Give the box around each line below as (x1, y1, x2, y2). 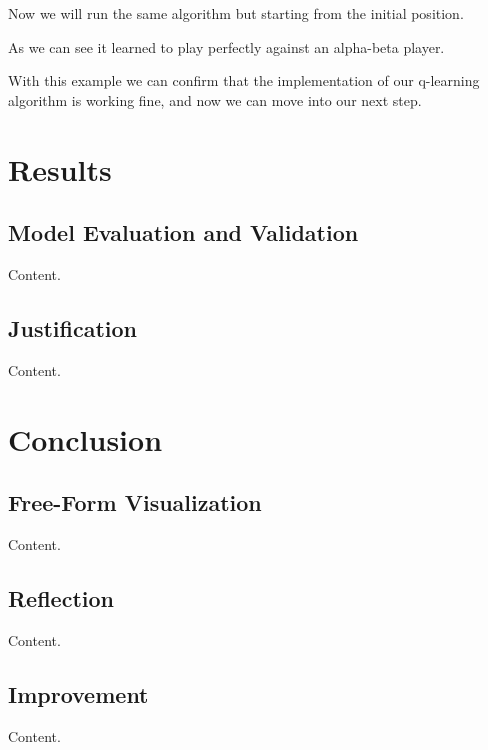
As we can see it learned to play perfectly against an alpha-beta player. (8, 36, 445, 57)
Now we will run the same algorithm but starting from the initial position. (8, 3, 464, 23)
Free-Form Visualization (8, 487, 262, 518)
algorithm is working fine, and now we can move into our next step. (8, 89, 422, 110)
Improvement (8, 678, 149, 709)
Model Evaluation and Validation (8, 217, 359, 248)
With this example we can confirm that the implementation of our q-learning (8, 70, 480, 91)
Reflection (8, 582, 114, 613)
